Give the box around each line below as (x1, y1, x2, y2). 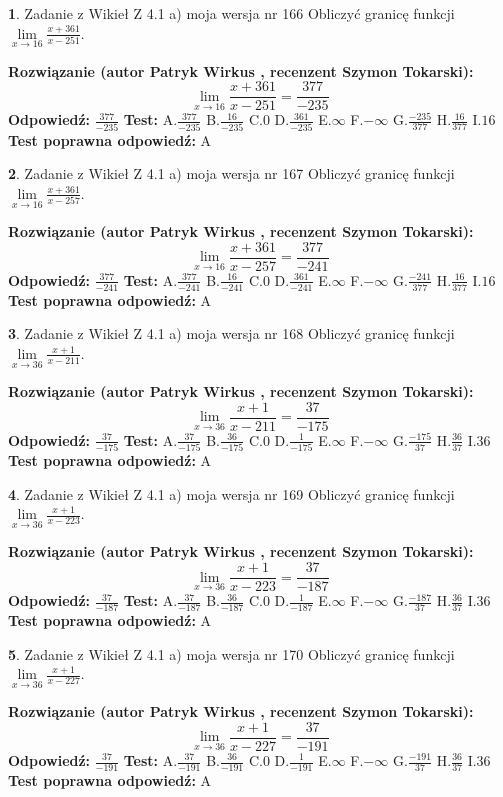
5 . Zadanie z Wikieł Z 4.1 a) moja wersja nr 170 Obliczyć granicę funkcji (8, 643, 455, 664)
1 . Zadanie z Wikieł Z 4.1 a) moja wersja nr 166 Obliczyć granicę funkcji (8, 3, 455, 23)
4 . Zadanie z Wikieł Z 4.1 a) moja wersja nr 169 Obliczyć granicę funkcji (8, 483, 455, 504)
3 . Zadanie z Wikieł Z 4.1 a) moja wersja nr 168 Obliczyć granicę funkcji (8, 323, 455, 344)
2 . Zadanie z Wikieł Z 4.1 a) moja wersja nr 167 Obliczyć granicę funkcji (8, 163, 455, 184)
